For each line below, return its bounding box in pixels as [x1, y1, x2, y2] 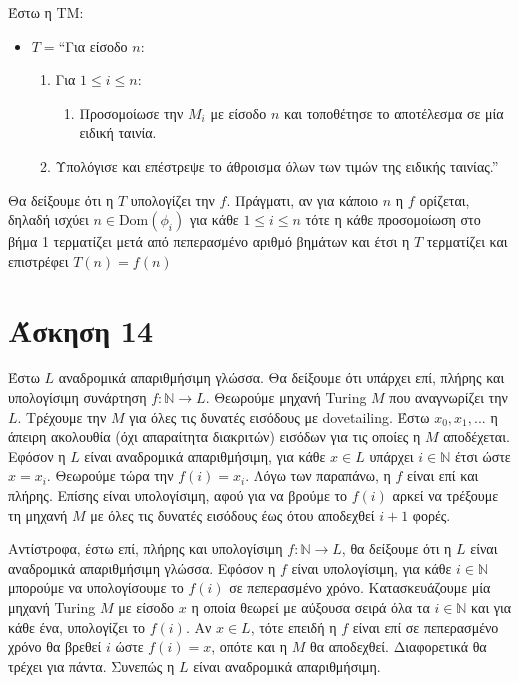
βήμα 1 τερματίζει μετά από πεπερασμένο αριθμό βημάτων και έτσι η [8, 231, 410, 252]
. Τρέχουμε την [17, 406, 107, 427]
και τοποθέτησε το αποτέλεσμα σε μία [283, 102, 504, 123]
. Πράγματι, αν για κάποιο [226, 189, 379, 210]
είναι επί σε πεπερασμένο [352, 616, 499, 637]
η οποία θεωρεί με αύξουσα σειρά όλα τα [191, 597, 430, 617]
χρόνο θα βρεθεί [8, 636, 102, 657]
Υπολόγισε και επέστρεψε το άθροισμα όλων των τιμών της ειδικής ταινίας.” [55, 155, 499, 176]
